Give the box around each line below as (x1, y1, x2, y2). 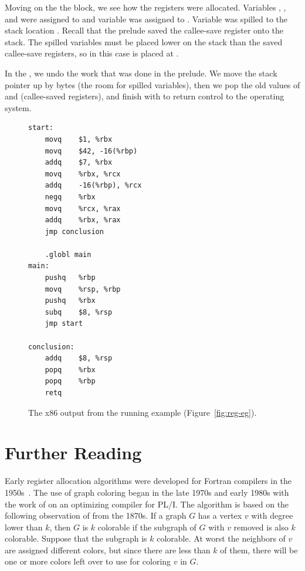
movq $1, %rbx (45, 135, 113, 143)
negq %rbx (45, 192, 96, 201)
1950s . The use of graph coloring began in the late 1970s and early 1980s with (5, 486, 289, 498)
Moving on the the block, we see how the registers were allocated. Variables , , (5, 1, 286, 13)
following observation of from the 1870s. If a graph (5, 509, 187, 522)
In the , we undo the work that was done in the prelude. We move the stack (5, 66, 277, 79)
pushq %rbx (45, 296, 96, 305)
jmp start (45, 319, 83, 328)
